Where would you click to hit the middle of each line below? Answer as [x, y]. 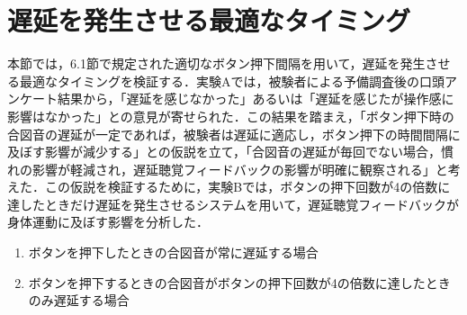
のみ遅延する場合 [79, 300]
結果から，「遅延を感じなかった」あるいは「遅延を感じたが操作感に [256, 99]
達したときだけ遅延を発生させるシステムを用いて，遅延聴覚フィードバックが [233, 204]
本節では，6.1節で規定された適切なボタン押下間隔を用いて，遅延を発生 [216, 63]
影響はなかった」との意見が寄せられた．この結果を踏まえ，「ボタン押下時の [231, 116]
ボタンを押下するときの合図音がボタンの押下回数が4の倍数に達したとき [239, 282]
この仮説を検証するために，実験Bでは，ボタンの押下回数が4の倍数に [247, 187]
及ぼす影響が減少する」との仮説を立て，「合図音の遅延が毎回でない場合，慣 [230, 152]
